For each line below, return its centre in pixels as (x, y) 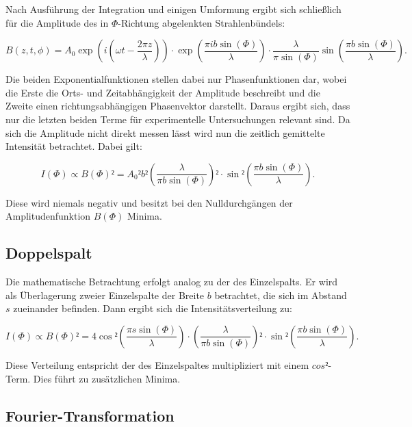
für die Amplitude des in (57, 22)
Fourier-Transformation (90, 415)
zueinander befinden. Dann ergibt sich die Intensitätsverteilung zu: (153, 308)
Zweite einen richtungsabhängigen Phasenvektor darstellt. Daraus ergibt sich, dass (178, 106)
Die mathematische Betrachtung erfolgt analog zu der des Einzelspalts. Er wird (172, 282)
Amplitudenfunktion (48, 216)
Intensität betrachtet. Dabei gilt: (74, 146)
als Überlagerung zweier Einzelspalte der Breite (105, 295)
